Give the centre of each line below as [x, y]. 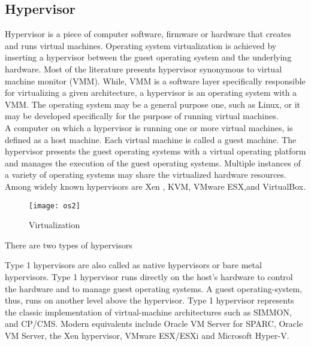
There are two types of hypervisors [69, 245]
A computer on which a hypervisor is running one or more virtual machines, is [149, 127]
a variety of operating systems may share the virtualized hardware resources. [146, 174]
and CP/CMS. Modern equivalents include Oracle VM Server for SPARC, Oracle [154, 324]
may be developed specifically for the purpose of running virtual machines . [142, 116]
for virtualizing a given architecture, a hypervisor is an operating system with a [151, 92]
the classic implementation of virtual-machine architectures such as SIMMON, [148, 312]
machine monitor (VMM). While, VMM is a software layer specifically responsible [155, 81]
